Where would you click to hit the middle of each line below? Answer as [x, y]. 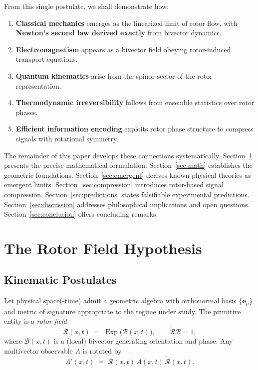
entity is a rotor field [35, 321]
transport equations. [47, 59]
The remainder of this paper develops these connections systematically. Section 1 [128, 155]
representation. [38, 85]
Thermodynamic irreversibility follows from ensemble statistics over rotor [135, 102]
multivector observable [38, 350]
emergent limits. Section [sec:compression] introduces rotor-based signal [114, 185]
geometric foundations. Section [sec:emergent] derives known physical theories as [128, 175]
